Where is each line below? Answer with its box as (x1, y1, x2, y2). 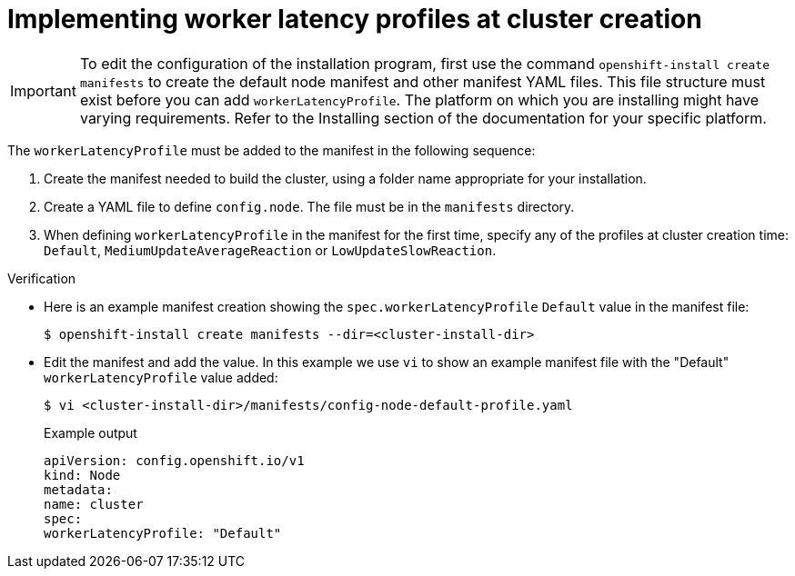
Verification (7, 270, 76, 286)
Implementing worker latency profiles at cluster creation (7, 4, 702, 35)
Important (10, 81, 76, 100)
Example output (44, 424, 137, 441)
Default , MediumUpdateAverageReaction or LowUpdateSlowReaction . (44, 242, 497, 258)
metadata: (44, 482, 113, 497)
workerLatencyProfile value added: (44, 369, 278, 385)
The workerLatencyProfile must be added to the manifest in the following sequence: (7, 142, 536, 158)
